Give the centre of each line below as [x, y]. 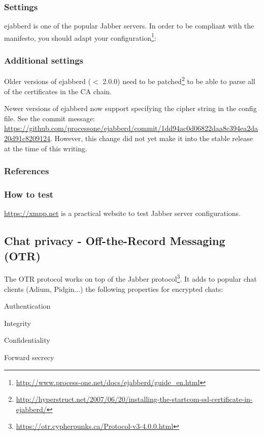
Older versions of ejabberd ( [48, 81]
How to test [29, 194]
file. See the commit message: [49, 118]
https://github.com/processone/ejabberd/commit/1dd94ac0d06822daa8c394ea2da [131, 128]
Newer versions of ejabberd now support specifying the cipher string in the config [130, 108]
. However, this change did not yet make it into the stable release [152, 138]
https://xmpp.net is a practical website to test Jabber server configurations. [122, 213]
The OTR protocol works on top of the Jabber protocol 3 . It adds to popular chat [130, 278]
